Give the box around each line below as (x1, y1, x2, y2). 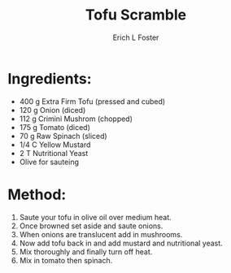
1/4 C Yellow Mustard (19, 140, 91, 149)
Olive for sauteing (19, 157, 79, 167)
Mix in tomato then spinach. (19, 255, 113, 265)
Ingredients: (7, 69, 92, 88)
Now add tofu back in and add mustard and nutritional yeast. (19, 238, 223, 248)
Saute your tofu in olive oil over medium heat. (19, 212, 172, 222)
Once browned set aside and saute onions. (19, 221, 163, 231)
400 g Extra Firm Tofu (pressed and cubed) (19, 96, 166, 106)
